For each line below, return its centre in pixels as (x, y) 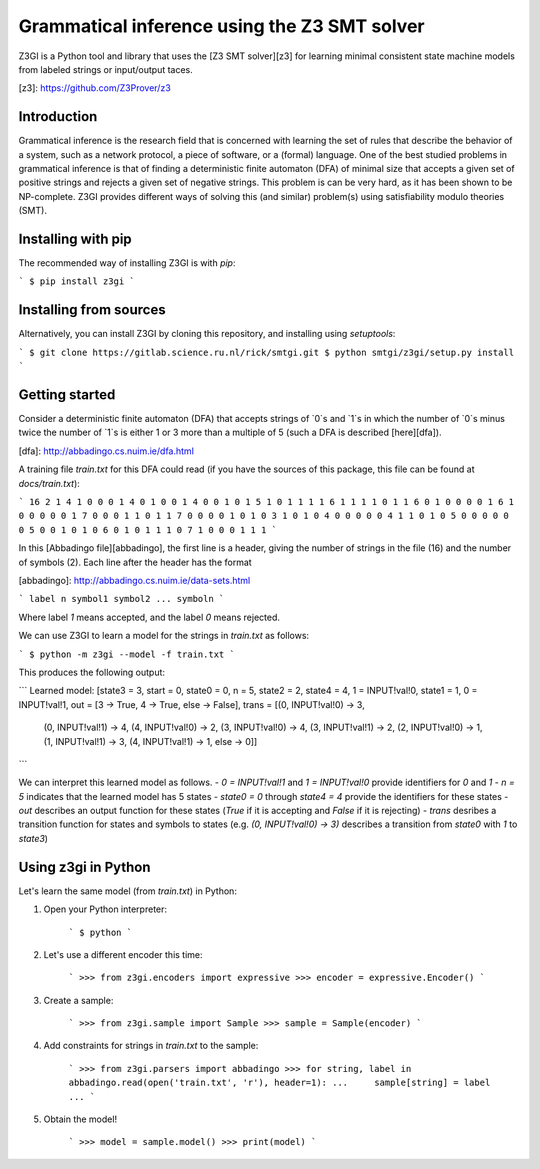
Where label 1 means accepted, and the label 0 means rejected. (149, 617)
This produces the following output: (91, 672)
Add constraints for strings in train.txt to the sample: (151, 1046)
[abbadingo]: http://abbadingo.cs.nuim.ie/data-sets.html (134, 580)
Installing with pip (75, 239)
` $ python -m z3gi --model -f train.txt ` (126, 654)
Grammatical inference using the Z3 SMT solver (221, 26)
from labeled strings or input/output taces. (106, 69)
